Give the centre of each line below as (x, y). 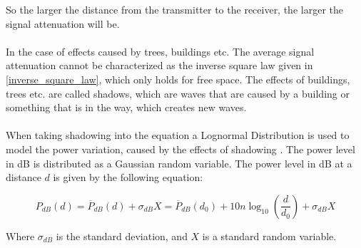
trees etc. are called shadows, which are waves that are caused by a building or (178, 93)
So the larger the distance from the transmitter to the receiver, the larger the (174, 9)
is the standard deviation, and (122, 236)
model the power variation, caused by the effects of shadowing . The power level (180, 149)
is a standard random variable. (269, 236)
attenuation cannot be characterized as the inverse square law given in (159, 65)
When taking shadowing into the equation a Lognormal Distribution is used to (178, 135)
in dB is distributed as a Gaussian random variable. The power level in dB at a (179, 163)
